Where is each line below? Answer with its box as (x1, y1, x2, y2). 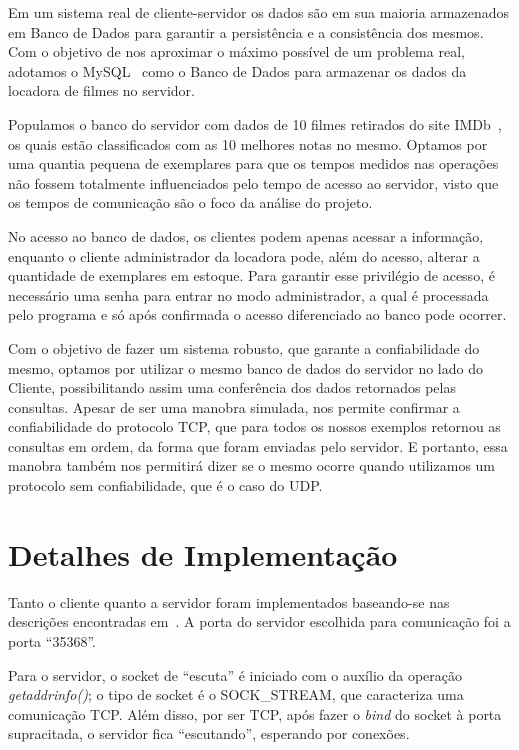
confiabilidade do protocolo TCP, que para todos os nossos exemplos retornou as (8, 416, 501, 437)
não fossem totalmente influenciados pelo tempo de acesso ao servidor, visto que (8, 172, 499, 193)
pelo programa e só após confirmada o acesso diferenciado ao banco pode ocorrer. (8, 304, 507, 325)
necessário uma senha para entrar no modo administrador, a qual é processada (8, 284, 489, 305)
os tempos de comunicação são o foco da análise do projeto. (8, 192, 373, 213)
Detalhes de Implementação (8, 533, 398, 574)
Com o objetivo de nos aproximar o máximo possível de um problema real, (8, 41, 465, 62)
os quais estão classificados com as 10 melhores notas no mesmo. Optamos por (8, 133, 488, 154)
